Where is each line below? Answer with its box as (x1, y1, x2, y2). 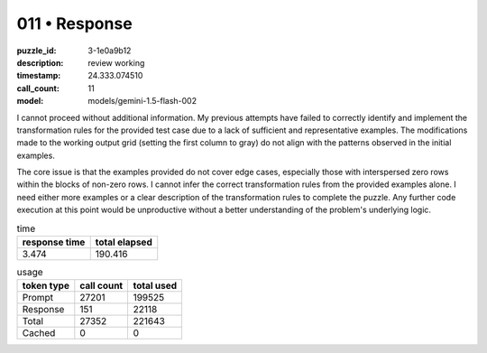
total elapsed (95, 236, 152, 248)
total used (133, 280, 178, 293)
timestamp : (16, 70, 61, 81)
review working (87, 57, 145, 68)
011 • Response (16, 14, 133, 33)
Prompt (22, 292, 54, 304)
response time (22, 236, 86, 248)
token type (22, 280, 69, 293)
